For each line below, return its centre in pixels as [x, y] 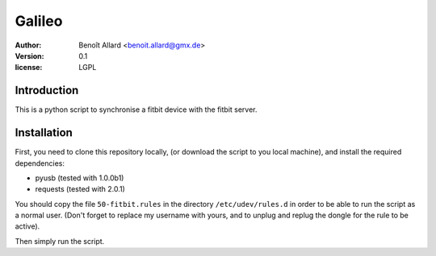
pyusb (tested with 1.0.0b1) [80, 178]
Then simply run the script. [60, 241]
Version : [29, 56]
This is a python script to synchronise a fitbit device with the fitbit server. [136, 109]
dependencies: [40, 163]
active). [27, 226]
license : [29, 68]
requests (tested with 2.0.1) [80, 189]
